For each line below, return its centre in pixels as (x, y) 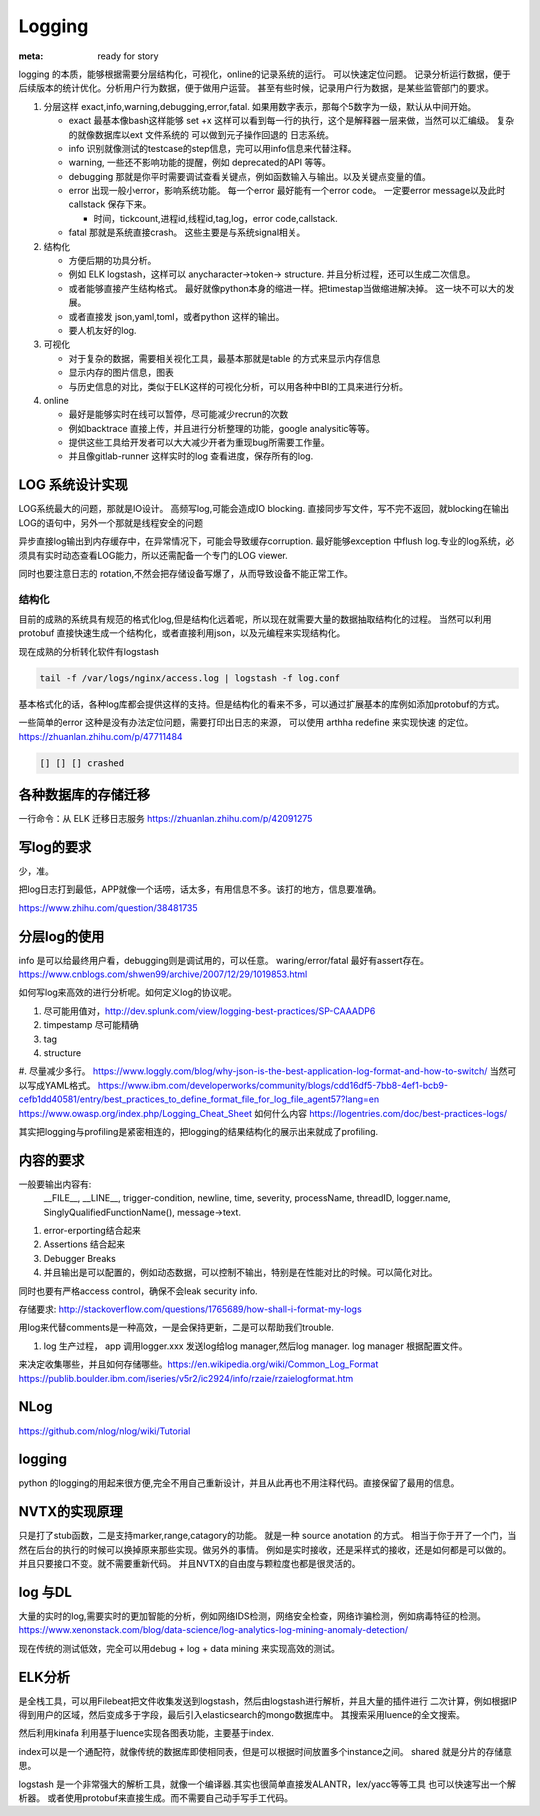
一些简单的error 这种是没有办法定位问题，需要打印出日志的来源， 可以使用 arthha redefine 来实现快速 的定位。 (246, 722)
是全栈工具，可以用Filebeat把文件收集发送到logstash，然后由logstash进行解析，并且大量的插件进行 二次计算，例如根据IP (268, 1701)
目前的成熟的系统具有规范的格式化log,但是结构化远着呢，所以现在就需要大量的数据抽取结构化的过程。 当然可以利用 (255, 619)
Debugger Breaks (80, 1258)
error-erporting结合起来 (92, 1231)
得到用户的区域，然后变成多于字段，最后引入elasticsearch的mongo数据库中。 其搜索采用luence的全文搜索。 (241, 1715)
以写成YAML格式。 (57, 1085)
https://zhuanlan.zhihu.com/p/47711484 (101, 736)
